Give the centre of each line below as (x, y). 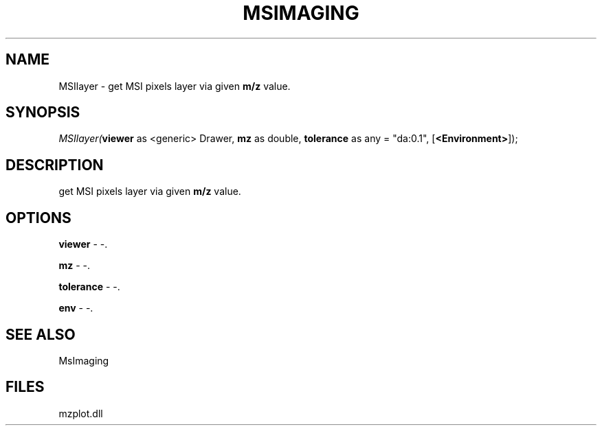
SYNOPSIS (43, 113)
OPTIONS (38, 218)
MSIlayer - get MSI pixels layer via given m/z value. (175, 86)
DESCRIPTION (55, 165)
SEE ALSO (41, 334)
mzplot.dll (81, 413)
